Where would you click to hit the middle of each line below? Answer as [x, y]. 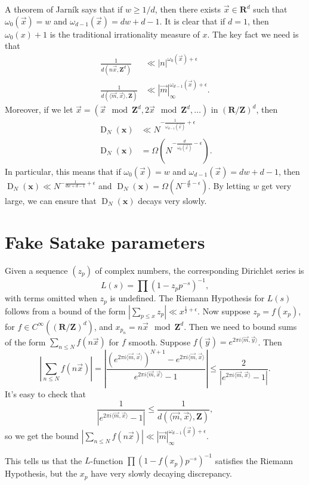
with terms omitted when [51, 298]
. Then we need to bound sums [240, 326]
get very [276, 185]
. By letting [229, 185]
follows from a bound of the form [65, 311]
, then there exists [188, 9]
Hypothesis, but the [41, 473]
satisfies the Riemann [254, 460]
